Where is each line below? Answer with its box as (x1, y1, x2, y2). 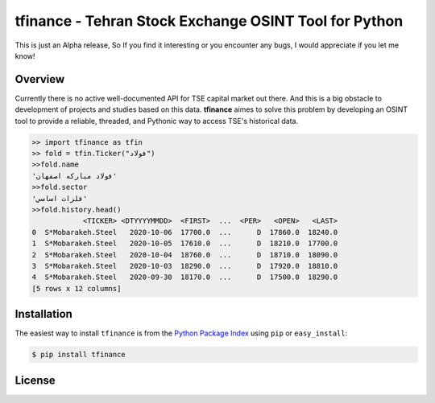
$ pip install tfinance (31, 350, 126, 360)
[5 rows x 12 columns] (31, 284, 122, 293)
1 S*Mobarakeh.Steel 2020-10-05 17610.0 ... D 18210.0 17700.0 (31, 239, 338, 249)
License (14, 373, 56, 387)
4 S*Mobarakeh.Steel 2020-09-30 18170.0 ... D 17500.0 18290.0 (31, 273, 338, 282)
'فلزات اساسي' (31, 194, 88, 203)
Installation (14, 307, 72, 321)
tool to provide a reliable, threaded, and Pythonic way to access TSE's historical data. (14, 116, 298, 125)
